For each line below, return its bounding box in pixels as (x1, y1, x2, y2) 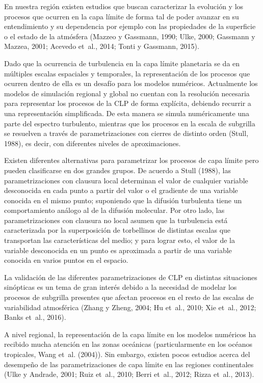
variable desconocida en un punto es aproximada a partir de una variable (4, 244, 232, 255)
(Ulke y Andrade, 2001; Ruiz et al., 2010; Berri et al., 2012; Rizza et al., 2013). (4, 369, 254, 379)
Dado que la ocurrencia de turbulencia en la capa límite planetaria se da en (4, 58, 240, 68)
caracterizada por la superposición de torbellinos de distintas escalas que (4, 225, 231, 235)
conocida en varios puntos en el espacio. (4, 255, 128, 265)
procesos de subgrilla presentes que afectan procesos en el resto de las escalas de (4, 292, 254, 303)
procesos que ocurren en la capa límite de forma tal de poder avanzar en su (4, 11, 239, 21)
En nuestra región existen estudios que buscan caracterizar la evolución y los (4, 1, 244, 11)
